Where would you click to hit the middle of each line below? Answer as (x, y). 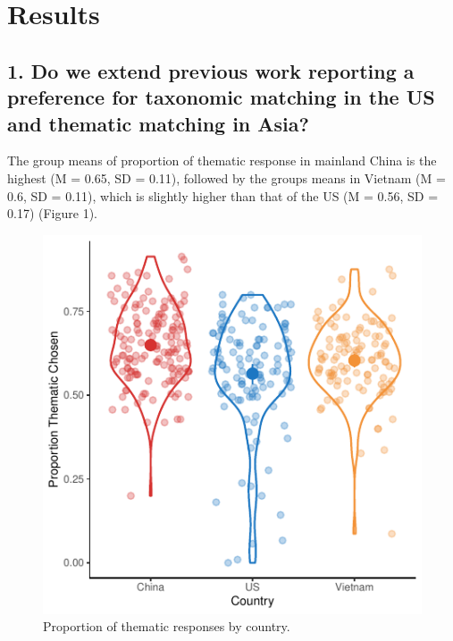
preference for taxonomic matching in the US (221, 97)
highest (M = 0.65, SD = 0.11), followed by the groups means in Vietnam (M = (226, 177)
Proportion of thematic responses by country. (167, 626)
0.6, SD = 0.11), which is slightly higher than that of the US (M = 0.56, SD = (223, 195)
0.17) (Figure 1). (52, 213)
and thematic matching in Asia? (158, 123)
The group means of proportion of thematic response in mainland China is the (222, 160)
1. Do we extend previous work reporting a (211, 70)
